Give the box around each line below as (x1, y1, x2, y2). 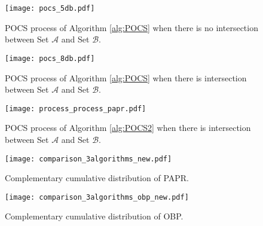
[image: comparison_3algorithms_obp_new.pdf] (5, 193, 189, 201)
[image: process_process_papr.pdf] (5, 104, 146, 113)
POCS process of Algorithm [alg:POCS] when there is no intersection (5, 21, 258, 33)
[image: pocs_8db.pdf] (5, 54, 95, 63)
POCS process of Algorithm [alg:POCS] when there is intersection (5, 71, 247, 84)
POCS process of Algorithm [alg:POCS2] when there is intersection (5, 121, 251, 134)
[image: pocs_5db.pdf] (5, 4, 95, 13)
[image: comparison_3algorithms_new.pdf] (5, 154, 172, 163)
